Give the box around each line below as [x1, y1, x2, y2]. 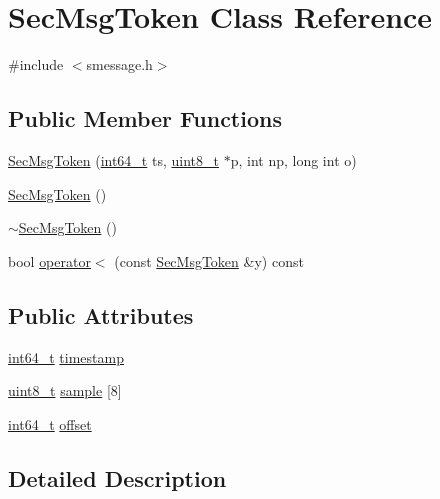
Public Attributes [8, 299, 194, 330]
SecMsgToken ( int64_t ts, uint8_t [8, 149, 219, 170]
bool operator [8, 250, 91, 271]
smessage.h [86, 54, 153, 75]
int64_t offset [8, 413, 92, 434]
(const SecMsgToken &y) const [114, 250, 304, 271]
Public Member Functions [8, 103, 282, 134]
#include [8, 54, 64, 75]
